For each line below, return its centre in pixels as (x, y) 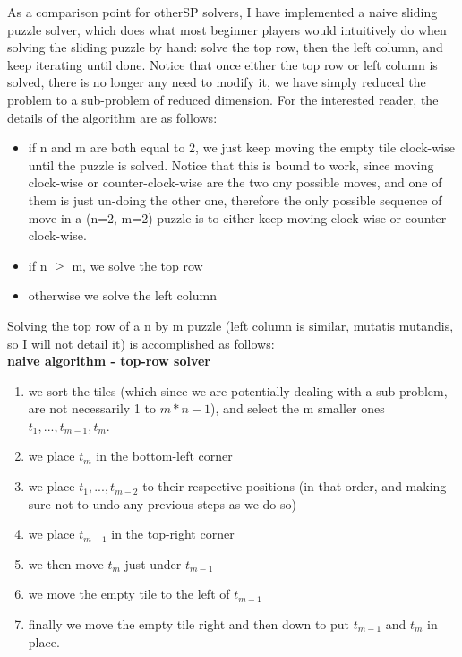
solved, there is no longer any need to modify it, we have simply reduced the (217, 82)
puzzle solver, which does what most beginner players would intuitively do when (227, 29)
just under (153, 563)
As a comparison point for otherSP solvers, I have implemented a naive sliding (222, 12)
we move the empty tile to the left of (129, 594)
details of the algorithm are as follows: (112, 117)
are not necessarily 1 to (92, 408)
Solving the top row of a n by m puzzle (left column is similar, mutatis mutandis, (231, 325)
